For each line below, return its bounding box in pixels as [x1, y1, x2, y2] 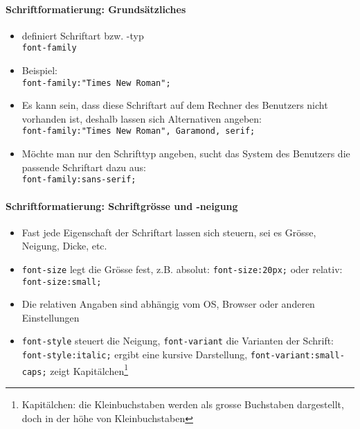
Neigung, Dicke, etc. [21, 238, 107, 253]
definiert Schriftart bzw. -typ [21, 28, 144, 42]
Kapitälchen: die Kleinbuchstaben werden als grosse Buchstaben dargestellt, [21, 397, 344, 412]
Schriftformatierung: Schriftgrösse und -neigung [6, 198, 238, 213]
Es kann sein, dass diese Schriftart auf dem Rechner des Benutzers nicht [21, 98, 328, 112]
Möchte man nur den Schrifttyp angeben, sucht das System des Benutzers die [21, 146, 350, 161]
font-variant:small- [250, 351, 345, 361]
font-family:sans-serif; [21, 175, 136, 185]
